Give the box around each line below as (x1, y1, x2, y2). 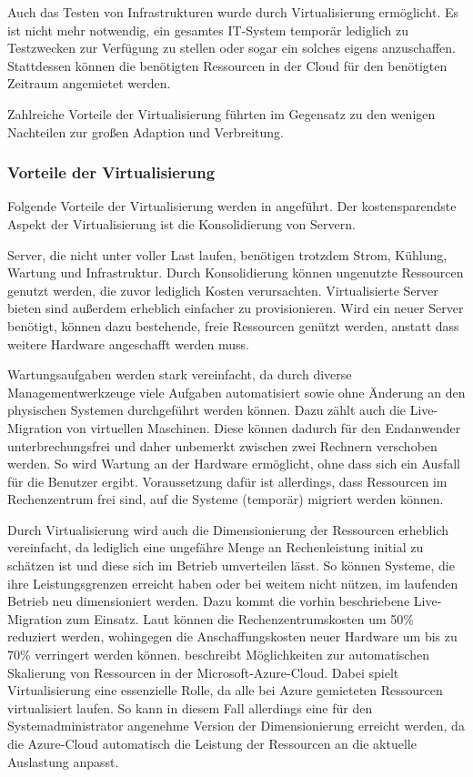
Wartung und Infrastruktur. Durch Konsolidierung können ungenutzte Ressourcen (7, 263, 464, 282)
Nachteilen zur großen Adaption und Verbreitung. (7, 122, 284, 141)
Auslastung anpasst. (7, 752, 119, 771)
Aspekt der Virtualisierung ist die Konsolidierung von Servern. (7, 214, 356, 233)
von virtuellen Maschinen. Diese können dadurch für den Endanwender (66, 418, 461, 437)
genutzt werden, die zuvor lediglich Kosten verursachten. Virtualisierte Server (7, 280, 438, 299)
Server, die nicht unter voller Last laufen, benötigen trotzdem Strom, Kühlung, (7, 245, 448, 264)
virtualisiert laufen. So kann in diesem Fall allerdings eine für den (7, 698, 373, 717)
